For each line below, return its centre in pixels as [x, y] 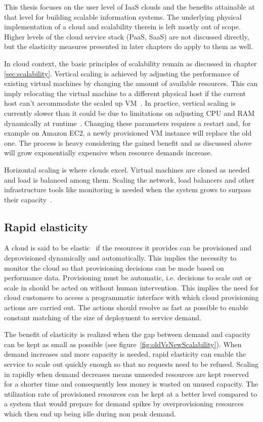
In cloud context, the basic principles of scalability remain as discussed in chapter [130, 63]
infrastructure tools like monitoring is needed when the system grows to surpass [128, 189]
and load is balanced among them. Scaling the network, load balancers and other [129, 179]
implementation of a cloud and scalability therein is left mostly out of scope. [122, 27]
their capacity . [28, 199]
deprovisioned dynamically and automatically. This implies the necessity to [120, 258]
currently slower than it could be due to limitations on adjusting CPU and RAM [129, 113]
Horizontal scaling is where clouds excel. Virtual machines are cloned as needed [127, 169]
